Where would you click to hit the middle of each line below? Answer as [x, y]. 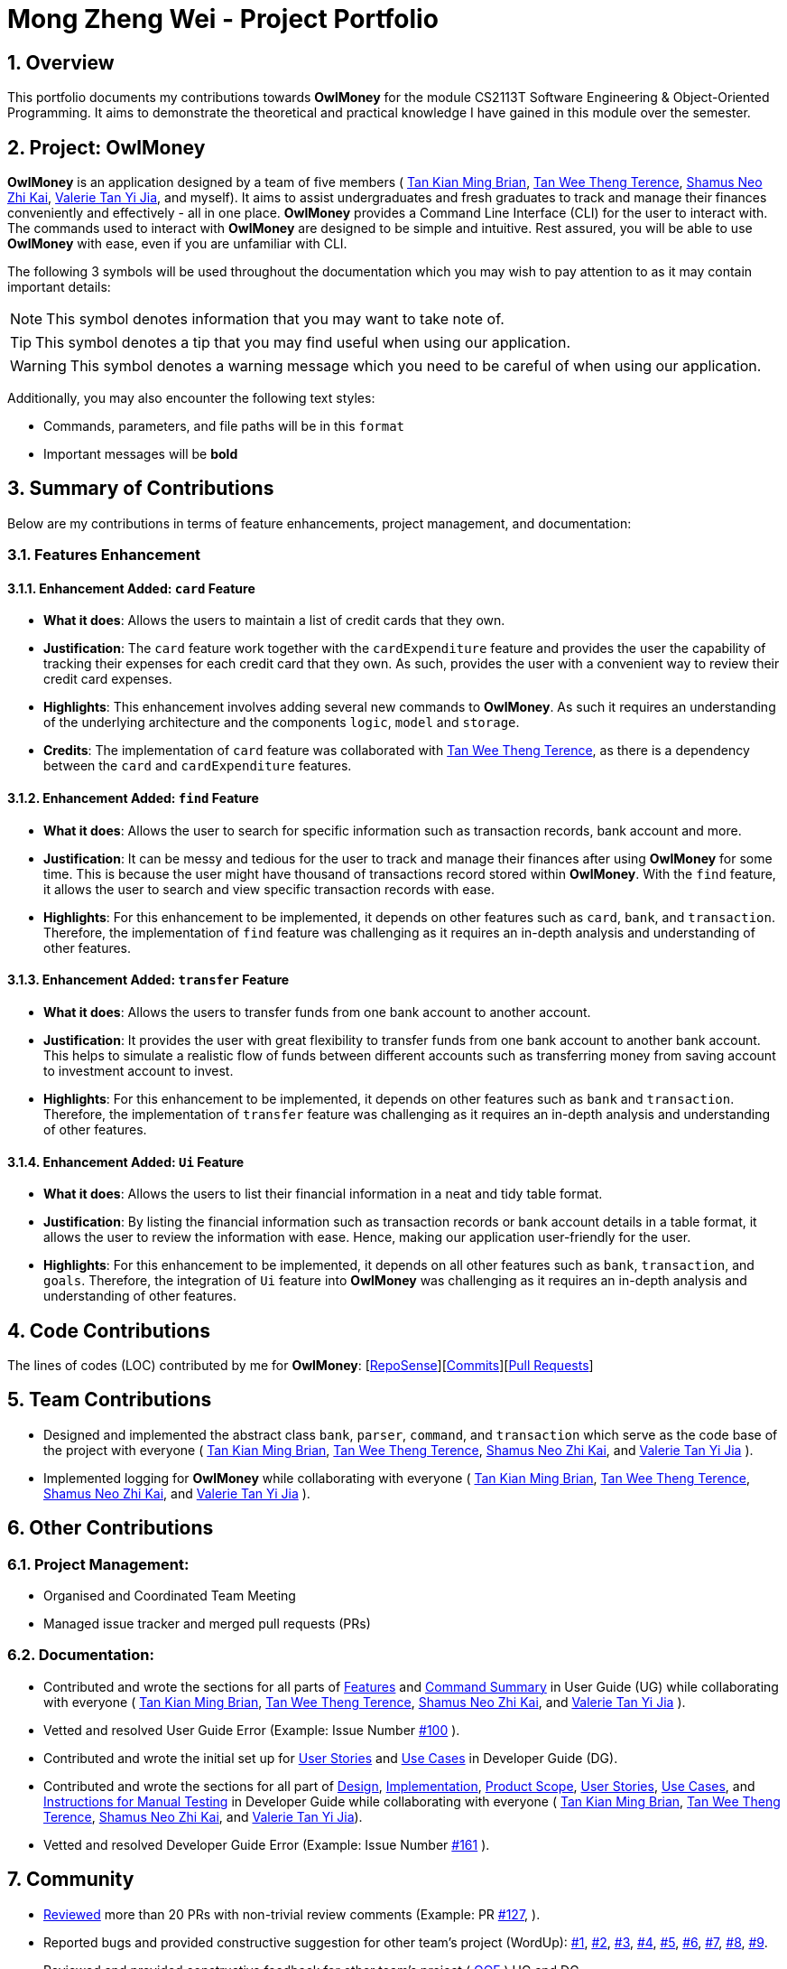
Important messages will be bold [141, 454]
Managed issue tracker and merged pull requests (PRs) [207, 1624]
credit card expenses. [108, 679]
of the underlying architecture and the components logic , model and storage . [282, 723]
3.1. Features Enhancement [104, 555]
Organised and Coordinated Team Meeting [170, 1596]
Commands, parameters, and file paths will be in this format [224, 426]
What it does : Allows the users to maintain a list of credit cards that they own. [274, 621]
